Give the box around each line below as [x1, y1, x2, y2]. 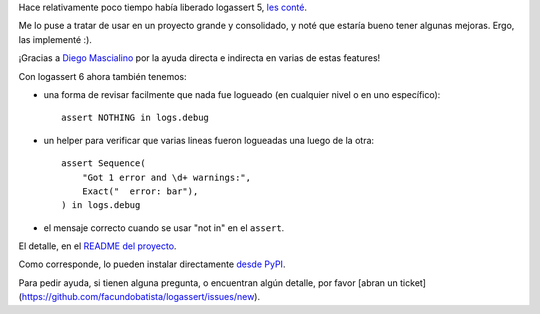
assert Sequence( [61, 158, 146, 169]
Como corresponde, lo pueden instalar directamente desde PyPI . [18, 258, 286, 270]
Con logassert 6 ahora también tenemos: [18, 70, 187, 82]
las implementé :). [18, 33, 92, 45]
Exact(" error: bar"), [81, 185, 199, 197]
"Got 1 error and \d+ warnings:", [81, 171, 252, 183]
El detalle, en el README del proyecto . [18, 240, 177, 252]
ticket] [400, 276, 427, 289]
